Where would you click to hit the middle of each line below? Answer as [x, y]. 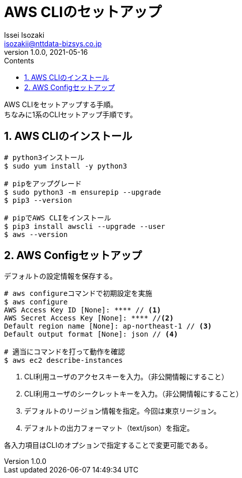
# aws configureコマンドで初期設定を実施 [78, 294]
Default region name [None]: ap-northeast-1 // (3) [108, 326]
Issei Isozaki [24, 35]
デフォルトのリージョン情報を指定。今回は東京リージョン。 [123, 411]
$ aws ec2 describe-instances [64, 361]
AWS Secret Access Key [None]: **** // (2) [89, 318]
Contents [19, 60]
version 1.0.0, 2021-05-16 [46, 52]
